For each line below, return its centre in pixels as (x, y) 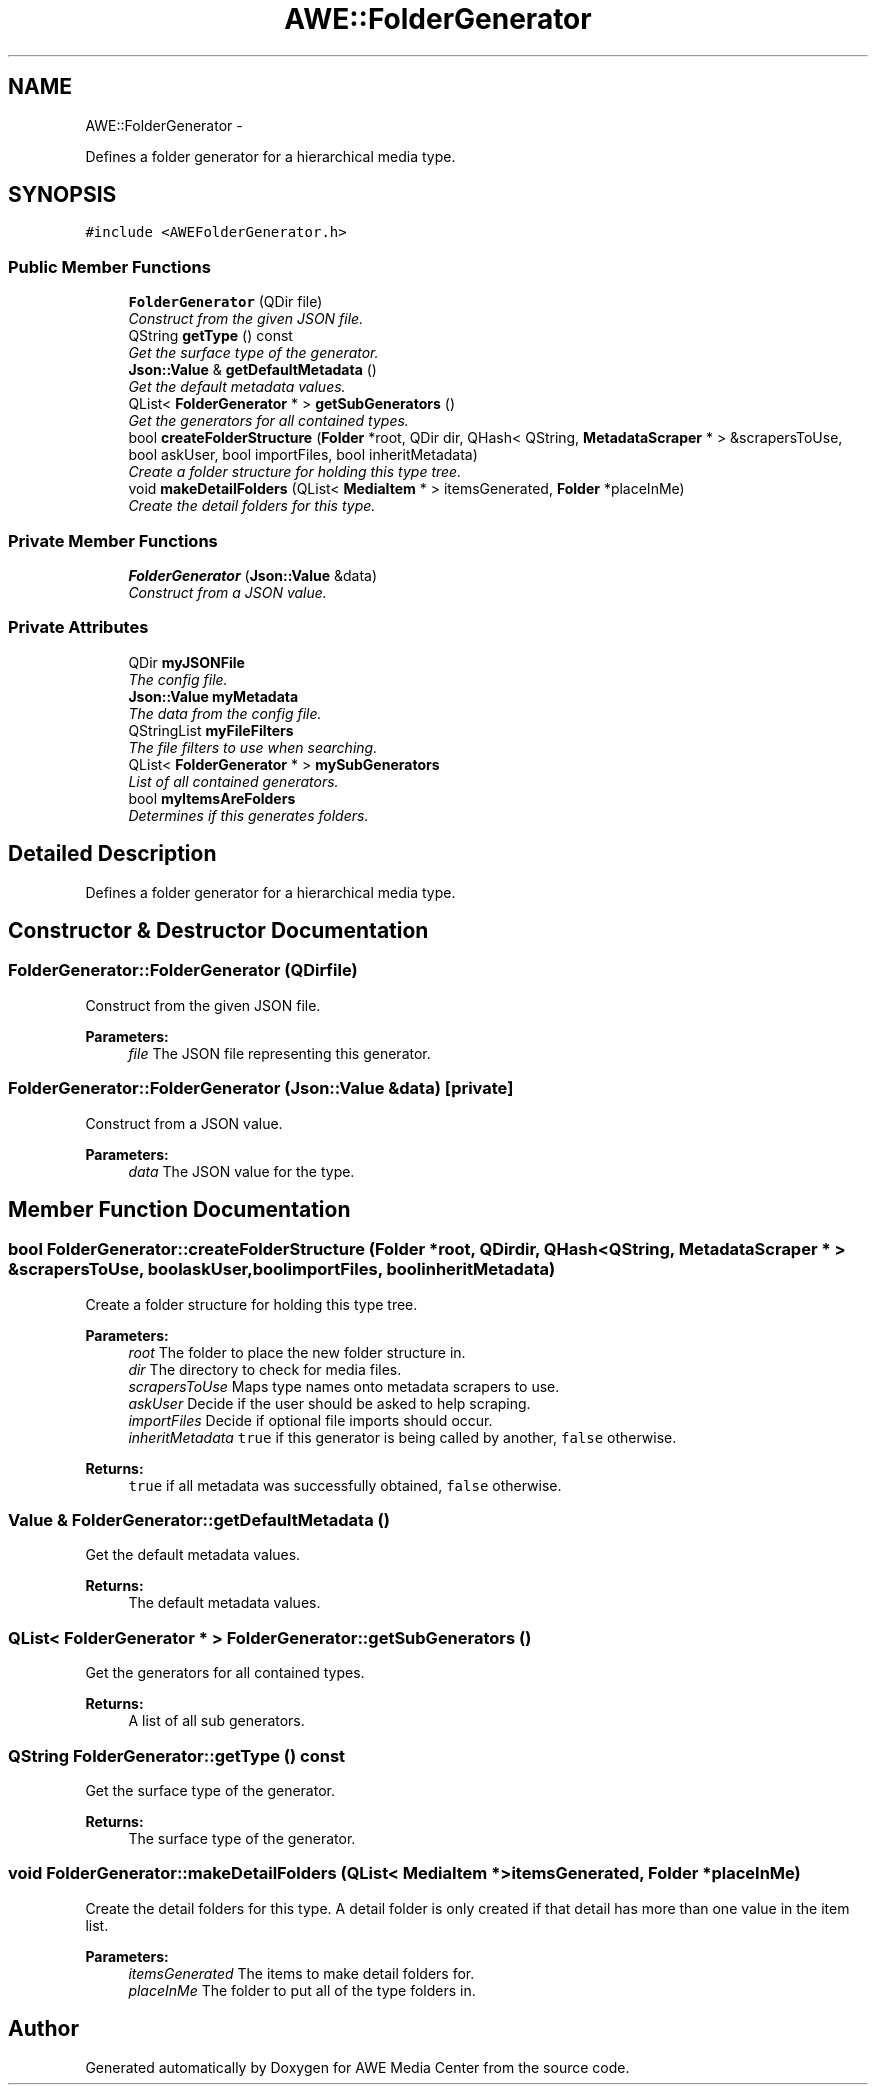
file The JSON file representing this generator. (279, 1053)
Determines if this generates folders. (248, 815)
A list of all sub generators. (216, 1721)
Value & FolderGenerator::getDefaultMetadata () (199, 1520)
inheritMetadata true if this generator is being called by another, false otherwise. (402, 1437)
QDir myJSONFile (186, 662)
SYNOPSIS (62, 195)
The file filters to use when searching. (253, 747)
